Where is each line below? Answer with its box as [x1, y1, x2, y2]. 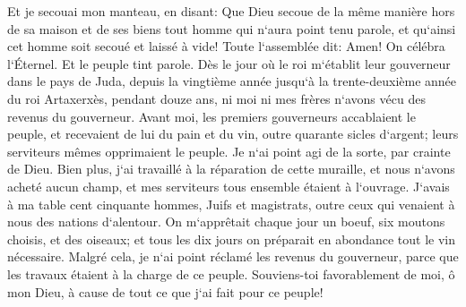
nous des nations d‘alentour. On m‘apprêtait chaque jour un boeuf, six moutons [7, 212, 445, 231]
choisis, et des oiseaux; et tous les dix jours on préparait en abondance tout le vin [7, 229, 455, 248]
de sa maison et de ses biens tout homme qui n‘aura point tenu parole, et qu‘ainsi [7, 19, 456, 38]
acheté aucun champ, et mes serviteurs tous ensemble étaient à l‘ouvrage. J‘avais [7, 176, 450, 195]
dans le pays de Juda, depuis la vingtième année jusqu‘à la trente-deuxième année [7, 72, 457, 90]
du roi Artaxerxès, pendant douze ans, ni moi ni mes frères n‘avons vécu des [7, 89, 426, 107]
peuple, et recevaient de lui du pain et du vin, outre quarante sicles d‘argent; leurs [7, 124, 459, 143]
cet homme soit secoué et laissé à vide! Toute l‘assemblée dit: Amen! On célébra [7, 37, 445, 55]
